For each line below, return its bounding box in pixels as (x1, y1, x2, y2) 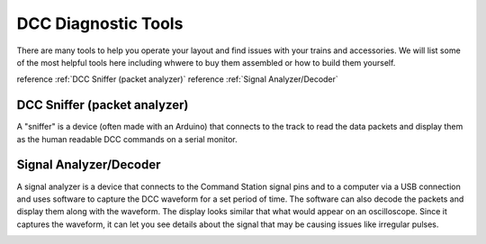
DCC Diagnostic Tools (16, 14, 184, 33)
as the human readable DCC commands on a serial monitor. (16, 133, 238, 144)
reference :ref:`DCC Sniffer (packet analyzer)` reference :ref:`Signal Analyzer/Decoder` (16, 74, 339, 85)
